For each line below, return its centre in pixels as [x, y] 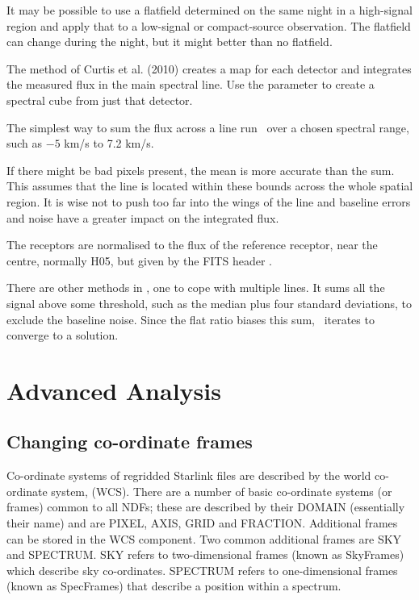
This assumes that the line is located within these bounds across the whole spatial [210, 186]
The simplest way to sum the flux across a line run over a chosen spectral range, [208, 127]
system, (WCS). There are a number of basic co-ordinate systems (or [222, 491]
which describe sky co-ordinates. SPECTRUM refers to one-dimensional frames [202, 570]
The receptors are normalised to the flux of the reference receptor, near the [192, 245]
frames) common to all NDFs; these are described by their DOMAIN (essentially [206, 507]
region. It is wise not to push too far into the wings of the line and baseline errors [209, 201]
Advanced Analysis [114, 390]
